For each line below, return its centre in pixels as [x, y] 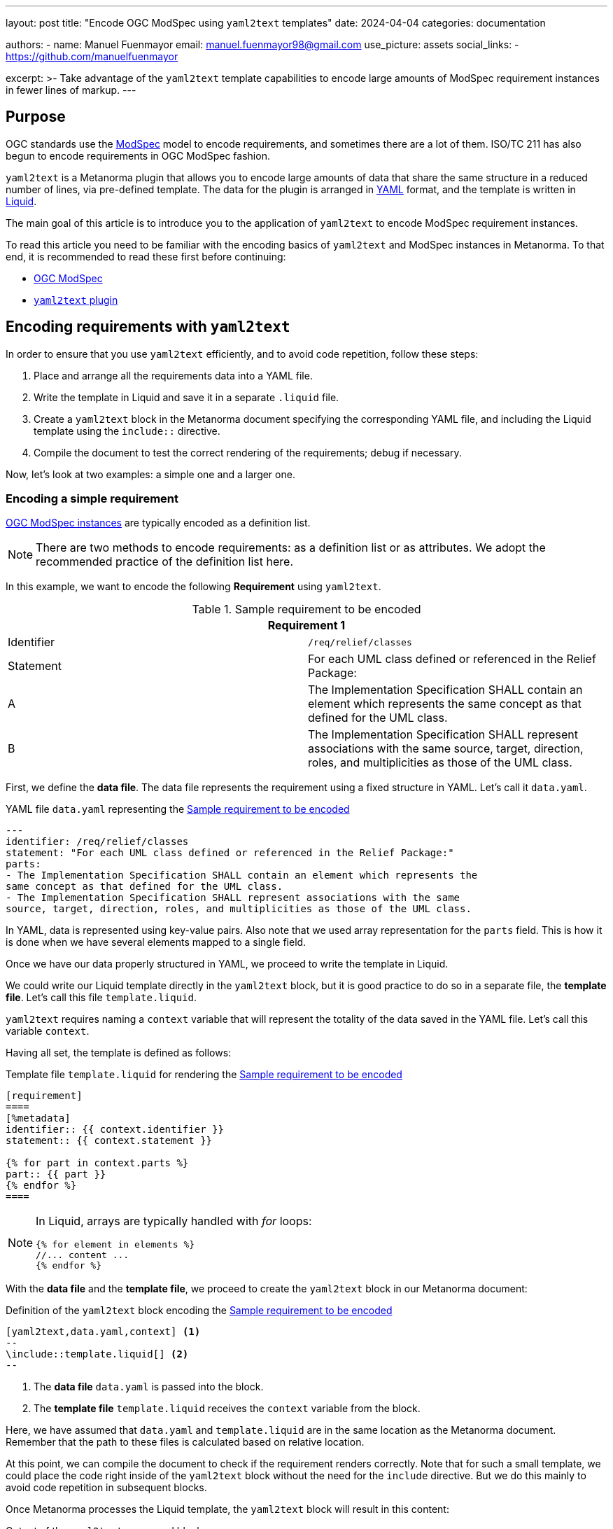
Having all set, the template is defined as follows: [119, 1053]
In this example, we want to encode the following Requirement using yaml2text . [193, 587]
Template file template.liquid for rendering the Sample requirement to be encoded [204, 1075]
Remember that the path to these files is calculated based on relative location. [185, 1442]
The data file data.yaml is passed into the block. [149, 1387]
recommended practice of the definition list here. [164, 562]
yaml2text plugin [76, 300]
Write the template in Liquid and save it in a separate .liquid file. [186, 397]
